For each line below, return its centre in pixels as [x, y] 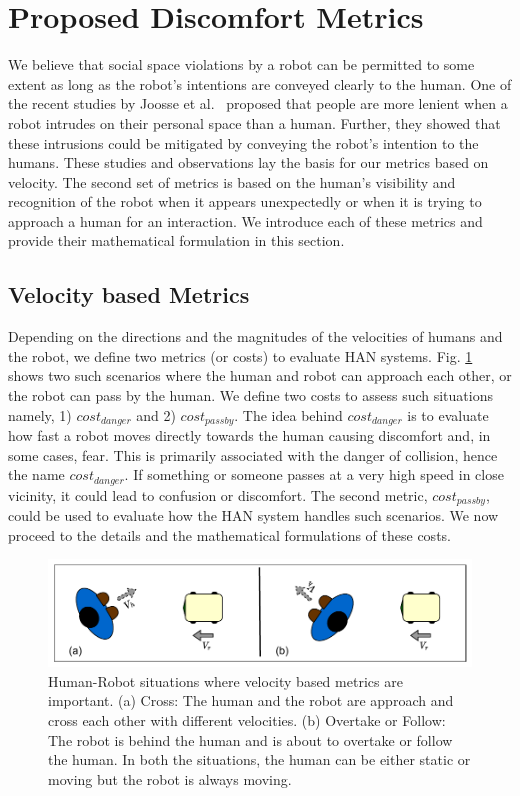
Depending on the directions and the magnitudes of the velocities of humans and [255, 336]
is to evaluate [448, 414]
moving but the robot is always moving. [170, 778]
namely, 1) [40, 414]
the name [36, 474]
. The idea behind [288, 414]
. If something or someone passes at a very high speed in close [314, 474]
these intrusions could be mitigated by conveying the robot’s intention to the [243, 142]
